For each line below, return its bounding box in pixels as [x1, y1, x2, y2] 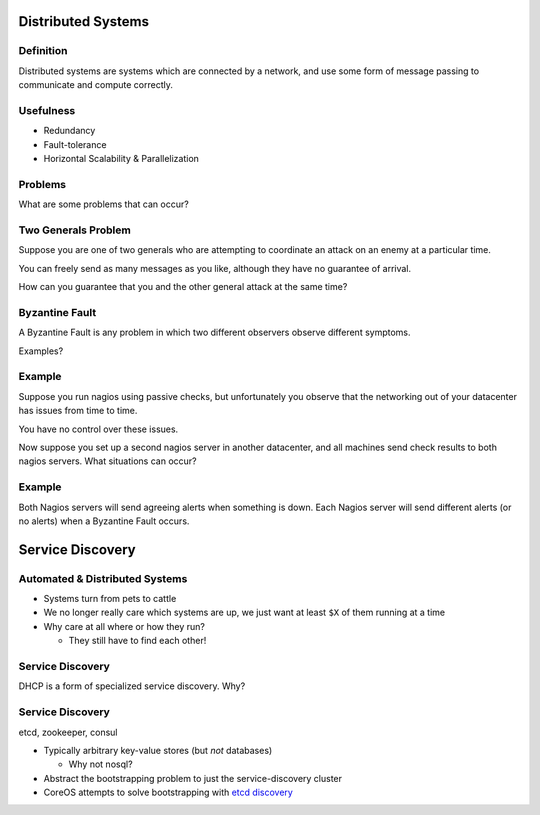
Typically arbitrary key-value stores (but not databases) [43, 744, 273, 756]
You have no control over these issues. [18, 423, 179, 435]
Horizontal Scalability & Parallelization [43, 153, 200, 165]
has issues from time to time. [18, 405, 138, 417]
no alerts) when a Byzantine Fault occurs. [18, 515, 190, 527]
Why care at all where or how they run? [43, 620, 205, 632]
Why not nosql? [68, 758, 134, 770]
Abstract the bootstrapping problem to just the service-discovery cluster [43, 772, 343, 784]
